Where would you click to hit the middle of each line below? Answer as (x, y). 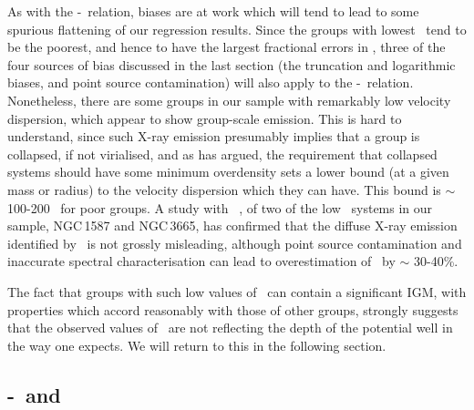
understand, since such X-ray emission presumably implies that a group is (214, 136)
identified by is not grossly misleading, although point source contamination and (235, 243)
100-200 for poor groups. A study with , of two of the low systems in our (220, 207)
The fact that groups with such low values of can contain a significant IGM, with (237, 291)
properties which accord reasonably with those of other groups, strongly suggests (233, 309)
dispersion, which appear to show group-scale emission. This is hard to (205, 118)
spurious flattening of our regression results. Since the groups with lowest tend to (237, 29)
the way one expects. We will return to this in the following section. (197, 345)
